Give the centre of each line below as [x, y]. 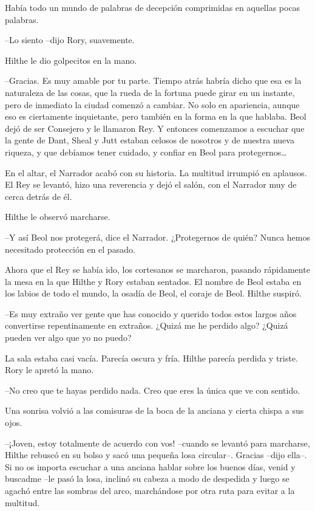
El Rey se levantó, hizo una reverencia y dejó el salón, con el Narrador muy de [151, 184]
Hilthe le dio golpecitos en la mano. [71, 60]
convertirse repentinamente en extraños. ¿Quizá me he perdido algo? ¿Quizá [147, 325]
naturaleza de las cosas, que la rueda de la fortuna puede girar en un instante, [150, 92]
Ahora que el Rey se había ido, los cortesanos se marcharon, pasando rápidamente [157, 269]
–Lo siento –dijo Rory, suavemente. [70, 40]
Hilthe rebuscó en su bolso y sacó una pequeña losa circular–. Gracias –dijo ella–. [156, 455]
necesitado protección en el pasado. [70, 249]
